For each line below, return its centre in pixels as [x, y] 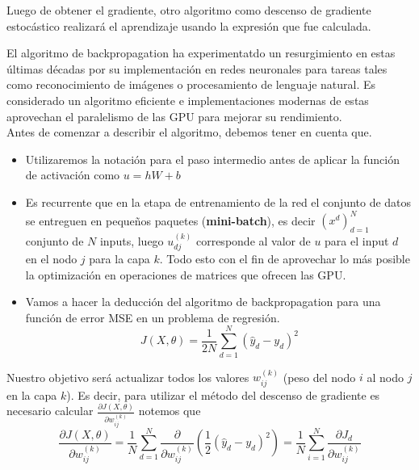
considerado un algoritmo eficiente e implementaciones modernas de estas [188, 100]
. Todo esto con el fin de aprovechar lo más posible [285, 259]
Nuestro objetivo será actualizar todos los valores [128, 377]
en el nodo [51, 259]
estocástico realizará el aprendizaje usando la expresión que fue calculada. [189, 25]
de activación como [73, 175]
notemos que [170, 411]
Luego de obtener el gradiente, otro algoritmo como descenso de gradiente [189, 10]
